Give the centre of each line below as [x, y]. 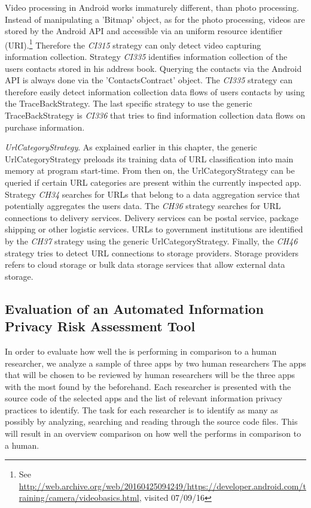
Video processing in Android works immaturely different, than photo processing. [152, 7]
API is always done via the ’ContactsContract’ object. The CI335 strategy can [149, 80]
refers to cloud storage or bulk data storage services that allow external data [145, 264]
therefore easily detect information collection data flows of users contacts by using [155, 91]
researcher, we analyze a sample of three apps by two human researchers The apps [155, 363]
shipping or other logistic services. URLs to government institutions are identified [154, 229]
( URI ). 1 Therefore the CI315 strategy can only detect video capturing [133, 44]
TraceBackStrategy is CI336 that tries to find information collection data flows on [155, 115]
